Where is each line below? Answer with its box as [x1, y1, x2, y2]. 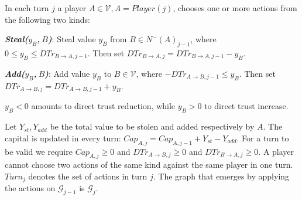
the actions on [5, 182, 56, 194]
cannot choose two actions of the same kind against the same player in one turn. [5, 158, 293, 171]
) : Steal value [47, 33, 96, 45]
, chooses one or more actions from [173, 2, 297, 13]
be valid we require [5, 145, 73, 157]
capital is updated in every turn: [5, 131, 121, 144]
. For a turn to [236, 131, 289, 144]
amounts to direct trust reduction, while [31, 100, 176, 112]
